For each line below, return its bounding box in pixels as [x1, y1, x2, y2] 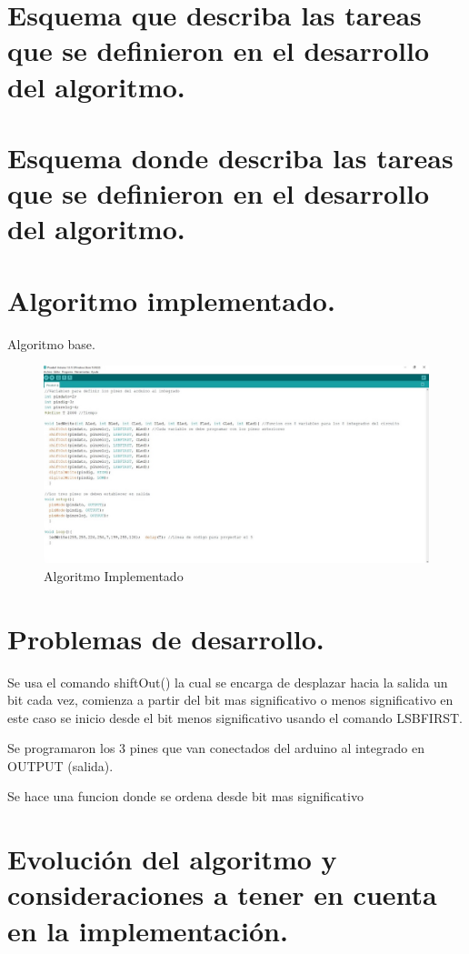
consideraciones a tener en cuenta [7, 876, 437, 913]
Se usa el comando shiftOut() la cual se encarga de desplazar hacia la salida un [7, 672, 448, 691]
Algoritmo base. [7, 334, 95, 353]
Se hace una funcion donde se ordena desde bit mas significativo [7, 787, 364, 806]
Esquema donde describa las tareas [7, 138, 454, 176]
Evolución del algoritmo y [7, 840, 337, 878]
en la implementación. [7, 911, 288, 949]
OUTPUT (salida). [7, 756, 114, 775]
